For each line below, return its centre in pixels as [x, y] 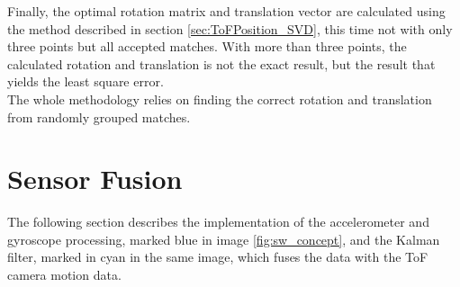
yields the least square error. [86, 81]
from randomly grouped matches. [99, 117]
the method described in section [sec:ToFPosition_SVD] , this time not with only [230, 28]
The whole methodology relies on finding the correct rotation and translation [220, 99]
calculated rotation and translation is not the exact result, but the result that [221, 63]
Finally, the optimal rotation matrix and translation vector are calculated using [226, 11]
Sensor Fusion [95, 179]
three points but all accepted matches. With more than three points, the [207, 46]
